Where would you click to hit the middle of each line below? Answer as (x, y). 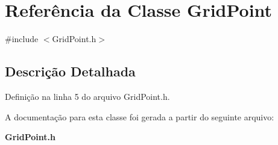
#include (22, 39)
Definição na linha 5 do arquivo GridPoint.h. (87, 96)
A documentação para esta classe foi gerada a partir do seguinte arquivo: (140, 116)
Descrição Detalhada (70, 71)
